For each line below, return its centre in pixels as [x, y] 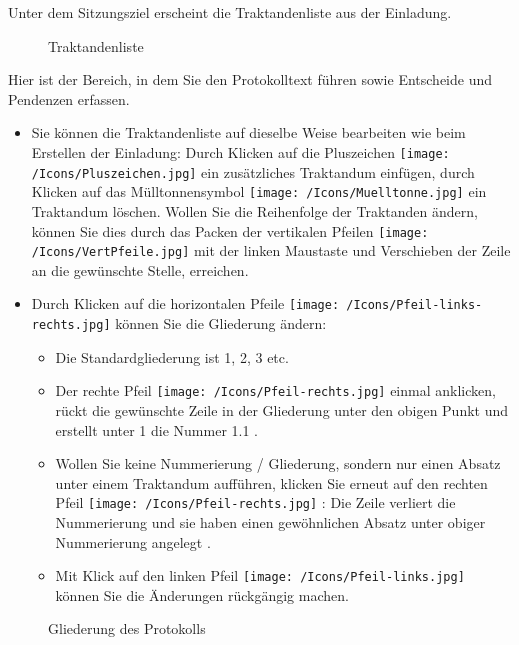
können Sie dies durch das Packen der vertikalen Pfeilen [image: [230, 230]
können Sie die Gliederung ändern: [221, 323]
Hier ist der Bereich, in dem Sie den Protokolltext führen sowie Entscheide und [250, 79]
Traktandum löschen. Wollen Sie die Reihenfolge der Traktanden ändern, [254, 210]
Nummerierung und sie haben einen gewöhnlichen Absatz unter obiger [270, 522]
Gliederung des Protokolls [127, 628]
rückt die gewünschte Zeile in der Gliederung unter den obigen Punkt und [282, 410]
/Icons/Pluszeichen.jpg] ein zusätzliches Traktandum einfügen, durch [253, 171]
